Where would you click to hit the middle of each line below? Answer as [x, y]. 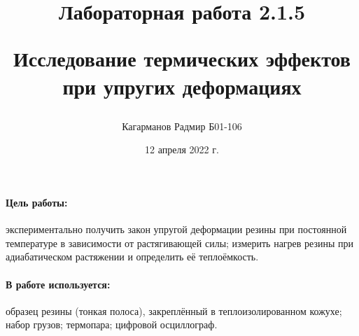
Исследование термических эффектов [182, 58]
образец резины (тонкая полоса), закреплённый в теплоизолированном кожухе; [174, 310]
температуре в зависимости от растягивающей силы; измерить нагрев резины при [180, 243]
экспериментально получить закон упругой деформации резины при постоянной [176, 229]
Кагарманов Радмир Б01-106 [182, 126]
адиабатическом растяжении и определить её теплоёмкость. [132, 257]
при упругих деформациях [182, 86]
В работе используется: [58, 284]
